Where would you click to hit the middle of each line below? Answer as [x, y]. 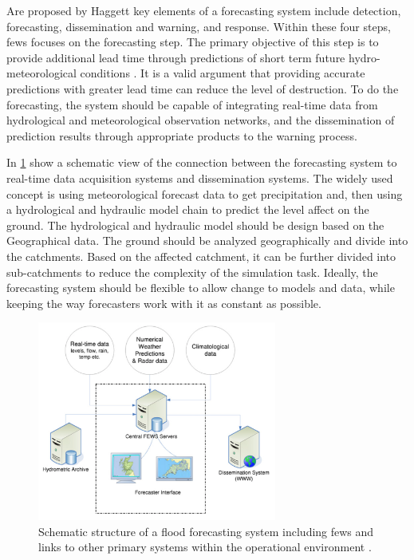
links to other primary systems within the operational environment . [205, 547]
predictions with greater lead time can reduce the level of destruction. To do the [203, 88]
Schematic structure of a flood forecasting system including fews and [206, 531]
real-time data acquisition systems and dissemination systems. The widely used [200, 177]
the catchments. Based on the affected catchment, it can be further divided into [201, 256]
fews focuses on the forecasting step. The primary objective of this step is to [193, 42]
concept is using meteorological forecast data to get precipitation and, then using [205, 193]
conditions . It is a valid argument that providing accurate [223, 73]
